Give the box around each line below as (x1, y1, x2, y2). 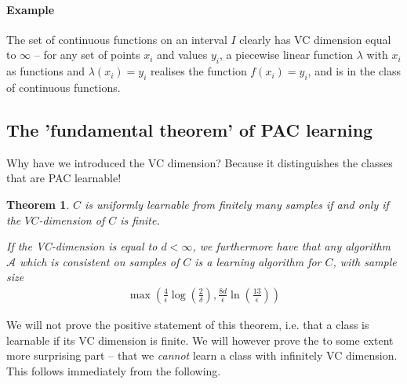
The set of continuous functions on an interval (6, 31, 227, 47)
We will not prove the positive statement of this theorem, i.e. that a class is (6, 316, 369, 332)
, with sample (333, 253, 397, 269)
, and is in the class (307, 63, 402, 79)
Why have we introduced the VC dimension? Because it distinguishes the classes (6, 154, 393, 170)
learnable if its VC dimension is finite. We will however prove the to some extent (6, 331, 394, 348)
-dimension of (38, 211, 105, 228)
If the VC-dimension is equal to (6, 238, 158, 254)
